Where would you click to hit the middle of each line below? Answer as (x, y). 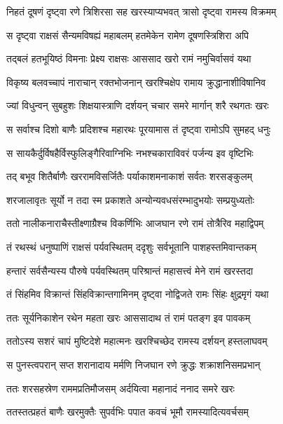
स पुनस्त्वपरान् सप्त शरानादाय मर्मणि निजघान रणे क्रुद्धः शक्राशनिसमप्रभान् (133, 364)
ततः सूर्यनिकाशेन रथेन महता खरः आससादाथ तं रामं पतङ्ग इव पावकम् (129, 317)
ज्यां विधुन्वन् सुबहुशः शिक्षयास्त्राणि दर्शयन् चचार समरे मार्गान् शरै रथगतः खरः (138, 105)
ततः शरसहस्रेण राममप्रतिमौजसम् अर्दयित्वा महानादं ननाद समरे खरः (120, 388)
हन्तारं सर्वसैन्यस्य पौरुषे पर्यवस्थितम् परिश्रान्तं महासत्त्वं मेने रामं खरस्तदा (130, 270)
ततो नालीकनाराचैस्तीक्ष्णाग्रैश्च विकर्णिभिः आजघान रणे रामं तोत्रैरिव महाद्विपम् (135, 223)
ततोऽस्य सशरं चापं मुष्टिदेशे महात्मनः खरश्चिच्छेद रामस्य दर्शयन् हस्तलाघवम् (137, 341)
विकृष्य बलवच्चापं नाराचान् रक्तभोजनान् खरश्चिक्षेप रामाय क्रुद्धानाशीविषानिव (136, 82)
